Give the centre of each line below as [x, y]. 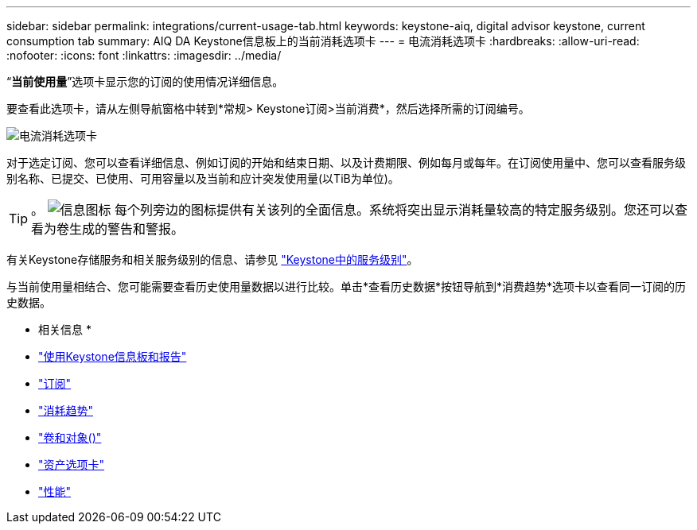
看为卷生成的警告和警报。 [108, 229]
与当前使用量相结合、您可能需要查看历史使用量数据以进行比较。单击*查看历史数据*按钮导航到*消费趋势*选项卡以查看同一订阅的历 [347, 286]
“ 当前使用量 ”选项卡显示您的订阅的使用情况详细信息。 [145, 81]
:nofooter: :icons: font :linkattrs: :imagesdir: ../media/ [144, 55]
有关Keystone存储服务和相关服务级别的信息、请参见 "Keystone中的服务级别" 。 [212, 259]
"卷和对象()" [70, 437]
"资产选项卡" [72, 464]
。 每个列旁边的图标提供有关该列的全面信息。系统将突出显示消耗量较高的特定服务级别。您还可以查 [360, 210]
